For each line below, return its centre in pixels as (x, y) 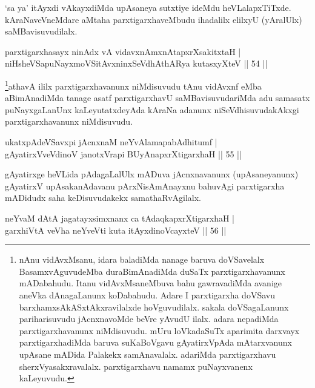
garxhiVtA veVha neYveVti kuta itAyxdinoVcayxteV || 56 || (116, 230)
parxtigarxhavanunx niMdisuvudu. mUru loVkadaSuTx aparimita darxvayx (159, 330)
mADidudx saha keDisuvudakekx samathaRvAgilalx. (103, 198)
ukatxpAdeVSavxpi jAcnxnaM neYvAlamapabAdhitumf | (111, 142)
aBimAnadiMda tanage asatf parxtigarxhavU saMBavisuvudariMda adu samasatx (157, 98)
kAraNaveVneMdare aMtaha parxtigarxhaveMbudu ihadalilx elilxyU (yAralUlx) (154, 19)
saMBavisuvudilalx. (41, 31)
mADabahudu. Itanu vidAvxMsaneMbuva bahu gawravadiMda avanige (151, 283)
